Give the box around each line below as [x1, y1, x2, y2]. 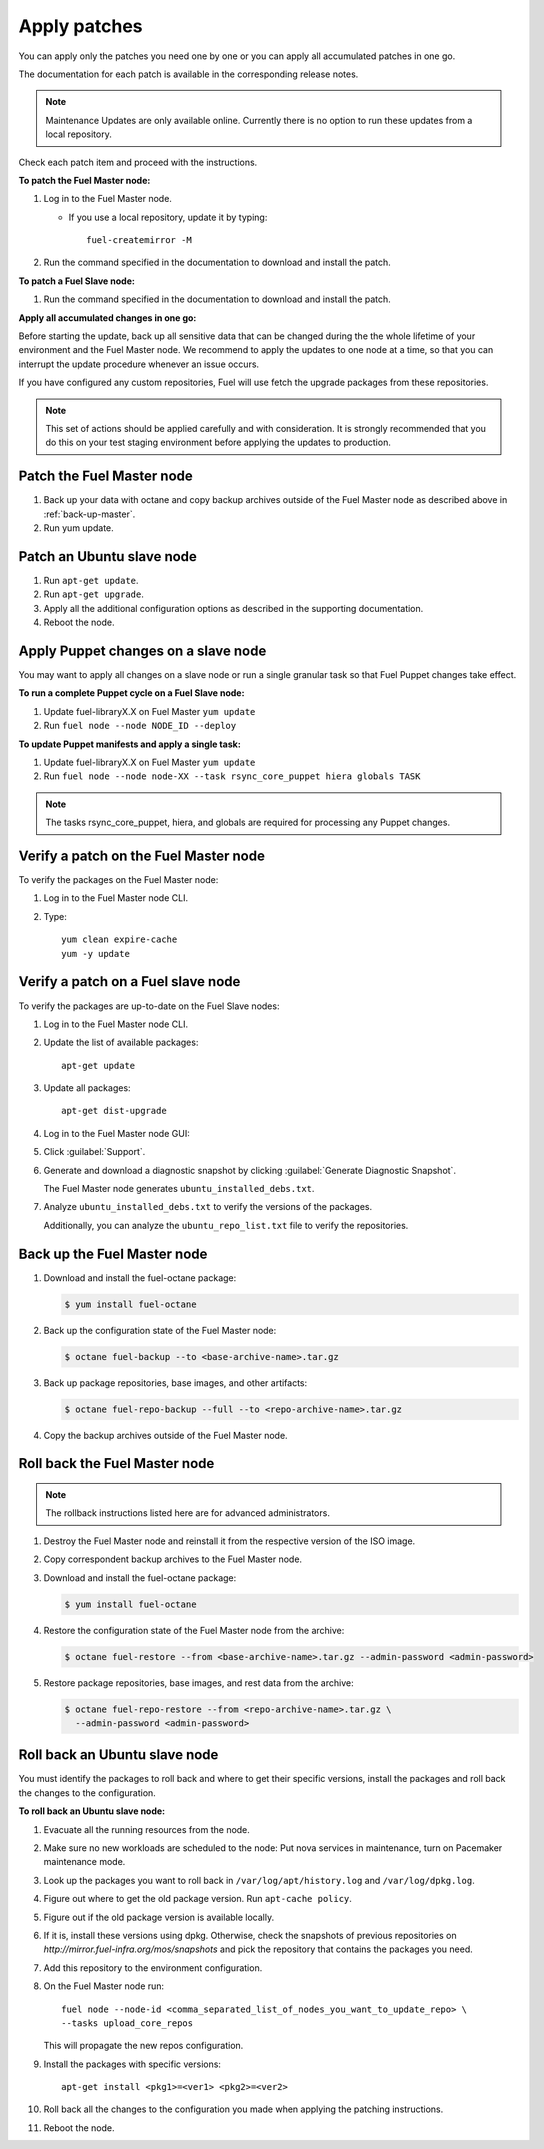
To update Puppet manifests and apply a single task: [18, 738, 242, 750]
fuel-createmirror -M [86, 235, 192, 246]
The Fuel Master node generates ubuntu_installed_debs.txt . [43, 1183, 315, 1195]
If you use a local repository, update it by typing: [68, 211, 268, 223]
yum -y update [61, 948, 130, 959]
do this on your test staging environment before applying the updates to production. [45, 436, 392, 449]
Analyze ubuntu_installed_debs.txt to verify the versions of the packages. [43, 1201, 373, 1213]
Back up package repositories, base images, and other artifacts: [43, 1376, 308, 1389]
